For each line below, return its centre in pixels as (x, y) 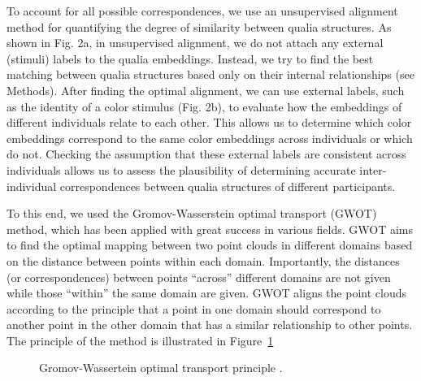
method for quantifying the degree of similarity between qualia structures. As (199, 26)
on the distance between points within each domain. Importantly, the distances (203, 260)
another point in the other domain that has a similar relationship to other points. (210, 325)
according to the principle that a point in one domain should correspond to (194, 308)
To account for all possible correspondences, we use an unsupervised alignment (202, 11)
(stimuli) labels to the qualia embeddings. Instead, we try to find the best (190, 58)
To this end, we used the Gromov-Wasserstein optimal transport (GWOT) (192, 213)
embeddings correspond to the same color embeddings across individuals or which (210, 138)
